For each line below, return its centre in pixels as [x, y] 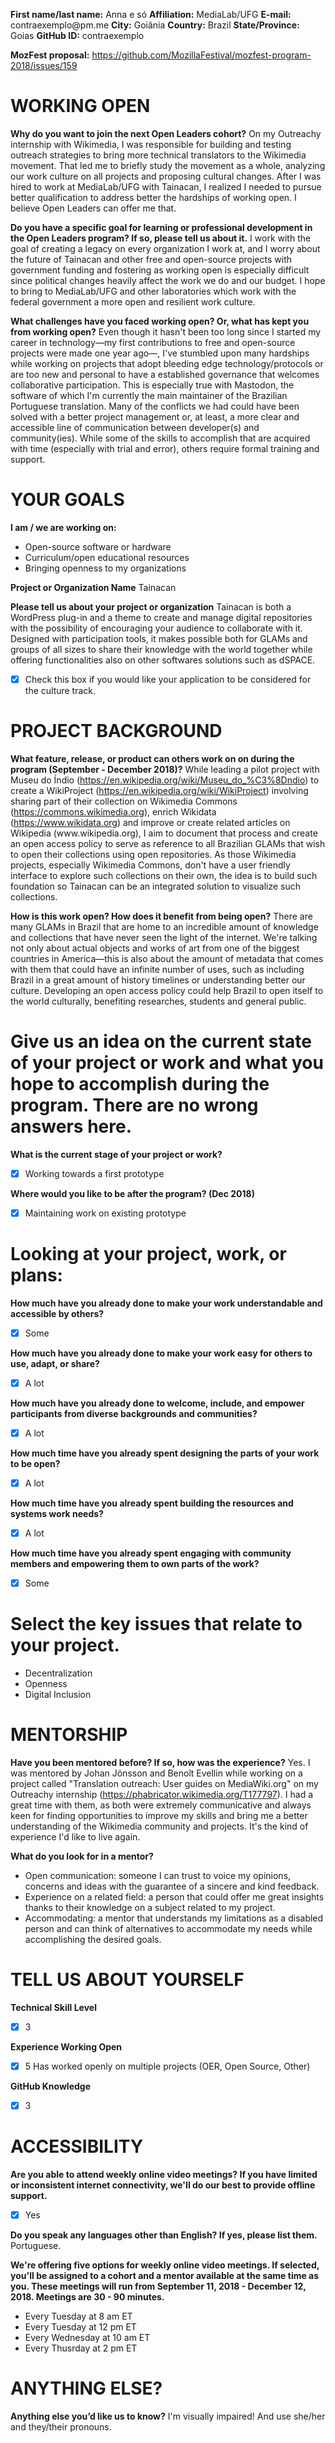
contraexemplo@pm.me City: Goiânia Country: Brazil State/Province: [155, 25]
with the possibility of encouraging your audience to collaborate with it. [156, 628]
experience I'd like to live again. [75, 1837]
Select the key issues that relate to [156, 1624]
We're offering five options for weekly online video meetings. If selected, [165, 2265]
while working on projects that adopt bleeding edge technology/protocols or [167, 363]
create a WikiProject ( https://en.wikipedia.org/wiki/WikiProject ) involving [159, 790]
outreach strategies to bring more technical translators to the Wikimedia [158, 155]
